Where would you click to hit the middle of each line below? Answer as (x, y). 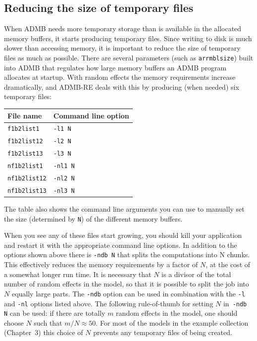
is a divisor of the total (196, 274)
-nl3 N (64, 191)
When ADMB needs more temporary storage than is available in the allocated (123, 28)
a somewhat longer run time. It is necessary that (78, 274)
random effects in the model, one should (177, 313)
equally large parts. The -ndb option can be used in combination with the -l (128, 293)
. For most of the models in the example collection (172, 322)
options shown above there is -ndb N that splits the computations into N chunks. (127, 255)
